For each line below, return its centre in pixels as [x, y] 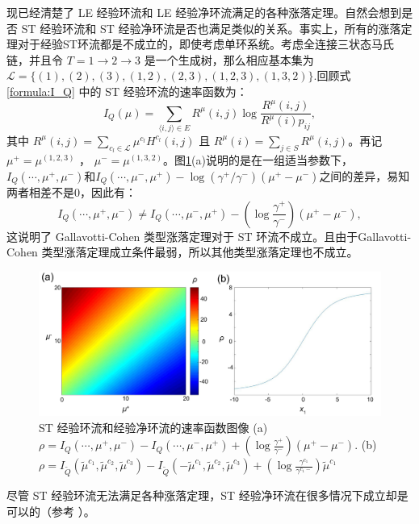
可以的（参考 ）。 [51, 511]
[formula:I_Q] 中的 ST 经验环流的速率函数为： [127, 91]
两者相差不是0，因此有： [71, 192]
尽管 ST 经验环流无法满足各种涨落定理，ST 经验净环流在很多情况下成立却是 [207, 495]
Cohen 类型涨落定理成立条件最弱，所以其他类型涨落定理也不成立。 [182, 252]
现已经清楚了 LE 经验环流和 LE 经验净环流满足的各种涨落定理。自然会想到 [204, 12]
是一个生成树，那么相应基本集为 [229, 59]
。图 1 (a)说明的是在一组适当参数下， [258, 160]
